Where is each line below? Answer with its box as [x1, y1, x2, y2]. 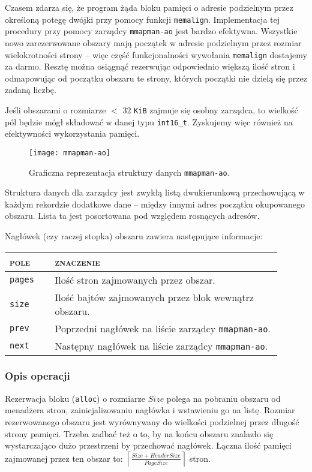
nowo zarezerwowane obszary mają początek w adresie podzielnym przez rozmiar [5, 36, 302, 49]
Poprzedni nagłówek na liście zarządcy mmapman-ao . [55, 321, 271, 335]
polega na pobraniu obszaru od [166, 392, 281, 404]
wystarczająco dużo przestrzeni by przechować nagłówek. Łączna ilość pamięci [5, 439, 292, 452]
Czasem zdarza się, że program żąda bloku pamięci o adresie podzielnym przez [5, 1, 293, 13]
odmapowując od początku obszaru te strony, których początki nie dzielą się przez [5, 71, 307, 84]
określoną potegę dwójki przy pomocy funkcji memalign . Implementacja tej [5, 13, 280, 25]
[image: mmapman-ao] [29, 148, 111, 157]
